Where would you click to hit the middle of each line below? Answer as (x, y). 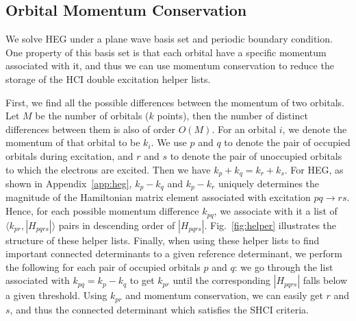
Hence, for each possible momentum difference (102, 211)
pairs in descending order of (117, 225)
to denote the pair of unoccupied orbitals (256, 155)
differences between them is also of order (91, 129)
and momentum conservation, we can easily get (224, 295)
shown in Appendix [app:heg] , (69, 183)
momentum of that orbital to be (73, 142)
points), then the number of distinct (232, 116)
